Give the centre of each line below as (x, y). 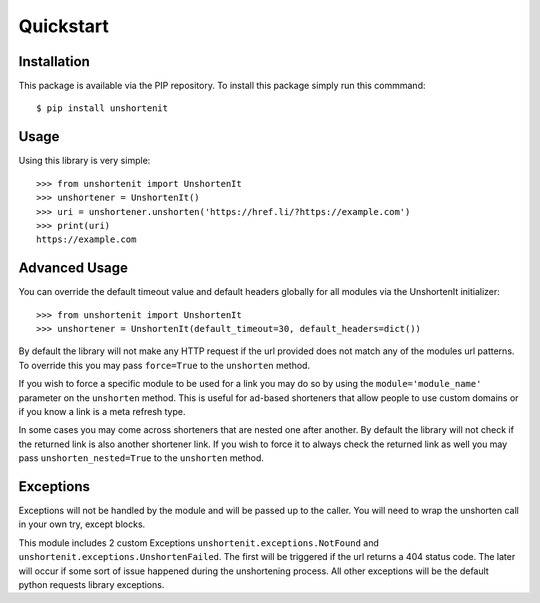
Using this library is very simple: (84, 161)
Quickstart (64, 26)
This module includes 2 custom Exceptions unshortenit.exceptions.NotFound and (198, 542)
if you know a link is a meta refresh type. (102, 411)
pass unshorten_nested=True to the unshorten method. (141, 458)
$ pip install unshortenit (102, 108)
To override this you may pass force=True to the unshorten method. (164, 365)
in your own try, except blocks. (82, 524)
